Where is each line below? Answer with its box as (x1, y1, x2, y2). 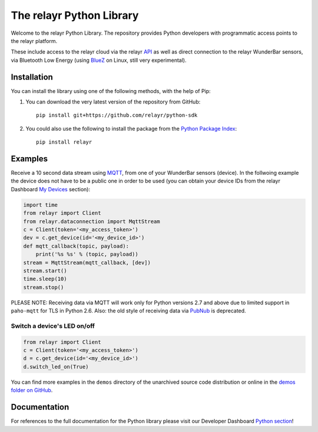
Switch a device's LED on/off (11, 321, 95, 330)
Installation (11, 72, 53, 82)
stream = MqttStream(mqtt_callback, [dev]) (23, 259, 151, 266)
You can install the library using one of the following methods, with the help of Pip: (11, 87, 211, 94)
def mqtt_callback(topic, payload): (23, 242, 130, 250)
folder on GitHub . (11, 387, 53, 394)
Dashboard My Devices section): (11, 185, 91, 192)
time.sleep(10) (23, 275, 67, 283)
